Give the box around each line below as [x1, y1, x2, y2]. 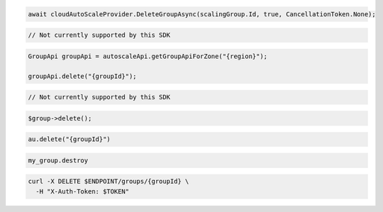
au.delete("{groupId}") [28, 135, 111, 143]
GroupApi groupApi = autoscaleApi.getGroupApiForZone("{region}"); [28, 52, 268, 60]
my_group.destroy [28, 156, 89, 164]
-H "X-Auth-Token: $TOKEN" [35, 187, 130, 195]
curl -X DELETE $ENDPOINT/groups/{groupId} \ [28, 177, 189, 186]
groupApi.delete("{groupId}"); [28, 72, 138, 80]
